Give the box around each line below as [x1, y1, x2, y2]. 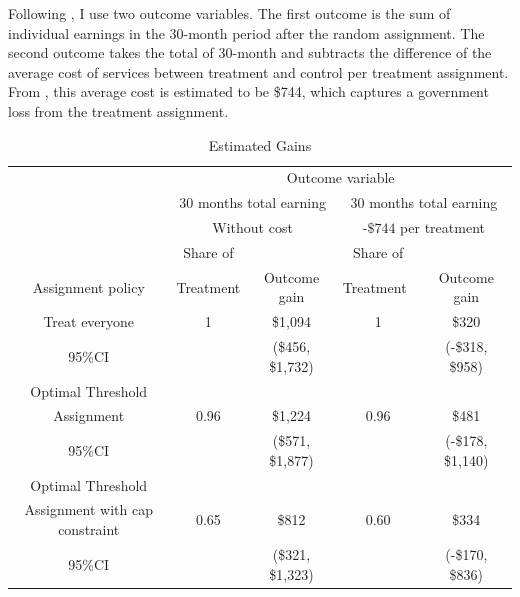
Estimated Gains [208, 134, 312, 155]
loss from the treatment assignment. [8, 100, 229, 121]
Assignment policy [32, 276, 145, 297]
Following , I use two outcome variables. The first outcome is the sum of [8, 3, 451, 23]
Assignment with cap [24, 499, 153, 520]
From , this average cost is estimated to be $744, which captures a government [8, 81, 489, 102]
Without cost [212, 217, 293, 238]
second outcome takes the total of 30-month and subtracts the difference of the [8, 42, 492, 63]
